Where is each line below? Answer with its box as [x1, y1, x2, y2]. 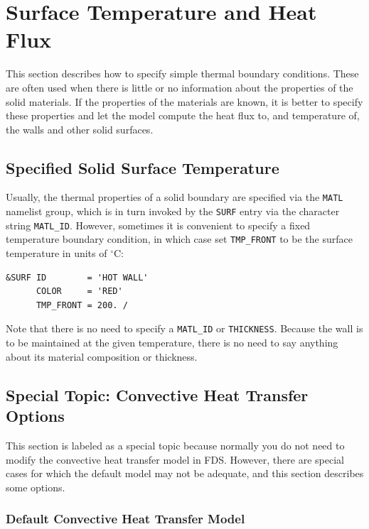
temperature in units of [6, 246, 107, 261]
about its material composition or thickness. [6, 349, 198, 364]
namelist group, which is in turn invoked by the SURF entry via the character [6, 204, 340, 219]
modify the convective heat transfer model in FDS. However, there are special [6, 452, 344, 467]
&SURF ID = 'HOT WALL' [6, 272, 149, 283]
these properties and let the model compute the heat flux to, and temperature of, [6, 108, 360, 123]
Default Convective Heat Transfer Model [6, 510, 245, 528]
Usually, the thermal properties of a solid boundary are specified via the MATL [6, 190, 343, 204]
